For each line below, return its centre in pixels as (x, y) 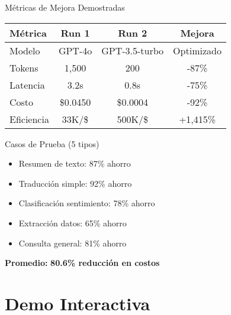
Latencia (27, 85)
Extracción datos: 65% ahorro (73, 223)
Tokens (24, 67)
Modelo (25, 50)
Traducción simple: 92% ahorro (75, 183)
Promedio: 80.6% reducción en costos (82, 263)
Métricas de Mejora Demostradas (65, 7)
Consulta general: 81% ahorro (73, 243)
